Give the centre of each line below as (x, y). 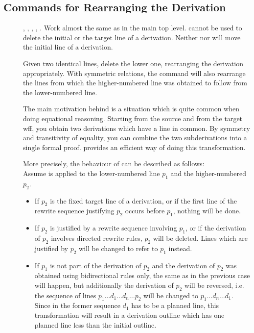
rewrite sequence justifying (74, 211)
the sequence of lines (65, 295)
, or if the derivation (216, 228)
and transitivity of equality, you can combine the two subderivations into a (135, 138)
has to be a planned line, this (175, 305)
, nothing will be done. (207, 211)
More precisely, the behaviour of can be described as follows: (114, 164)
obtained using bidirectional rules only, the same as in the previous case (142, 275)
